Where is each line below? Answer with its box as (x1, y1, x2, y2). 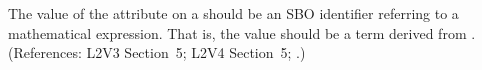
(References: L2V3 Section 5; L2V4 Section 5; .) (8, 42, 306, 63)
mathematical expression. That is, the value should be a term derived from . (8, 22, 476, 43)
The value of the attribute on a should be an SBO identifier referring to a (8, 3, 459, 23)
